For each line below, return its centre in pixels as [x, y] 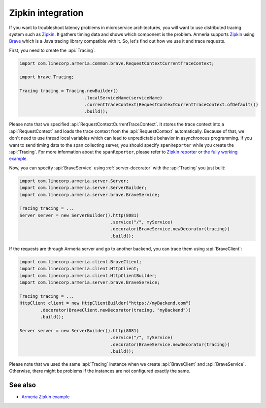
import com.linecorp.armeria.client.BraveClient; [81, 262]
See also [23, 385]
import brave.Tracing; [47, 77]
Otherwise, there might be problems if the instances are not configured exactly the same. [100, 371]
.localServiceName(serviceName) [123, 98]
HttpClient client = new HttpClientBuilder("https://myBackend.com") [105, 303]
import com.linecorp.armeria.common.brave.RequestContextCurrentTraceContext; [117, 63]
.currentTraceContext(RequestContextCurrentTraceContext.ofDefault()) [171, 105]
